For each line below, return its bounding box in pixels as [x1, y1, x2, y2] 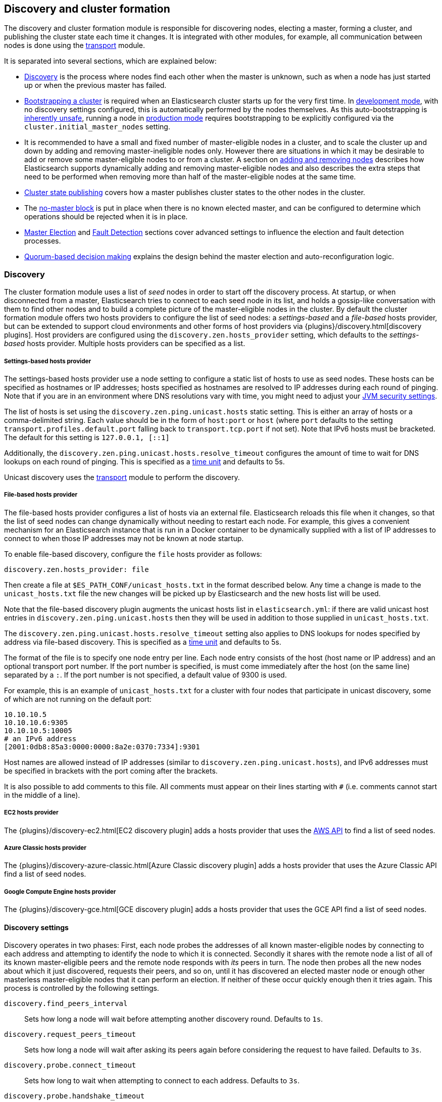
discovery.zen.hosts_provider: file [4, 565, 149, 573]
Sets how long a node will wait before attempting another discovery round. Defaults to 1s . [24, 1015, 323, 1024]
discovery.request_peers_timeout [4, 1030, 136, 1039]
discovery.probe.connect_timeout [4, 1061, 136, 1070]
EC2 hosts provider [4, 809, 59, 817]
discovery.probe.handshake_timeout [4, 1092, 145, 1100]
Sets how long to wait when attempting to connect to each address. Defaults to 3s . [24, 1076, 300, 1085]
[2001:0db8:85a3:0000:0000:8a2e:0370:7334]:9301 [4, 742, 200, 751]
